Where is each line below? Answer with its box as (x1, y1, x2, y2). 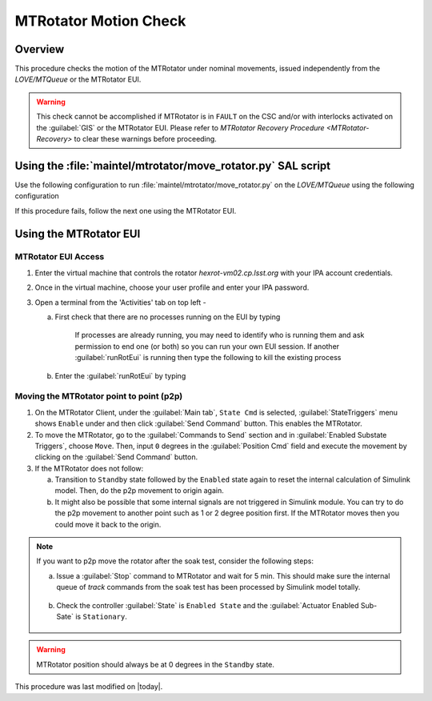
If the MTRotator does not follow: (34, 463, 144, 473)
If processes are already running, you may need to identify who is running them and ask (74, 330, 365, 340)
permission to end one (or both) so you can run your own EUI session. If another (74, 341, 340, 351)
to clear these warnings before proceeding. (74, 134, 218, 144)
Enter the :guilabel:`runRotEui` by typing (54, 371, 186, 380)
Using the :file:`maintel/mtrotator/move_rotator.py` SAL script (14, 158, 331, 172)
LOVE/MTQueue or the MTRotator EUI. (14, 74, 142, 84)
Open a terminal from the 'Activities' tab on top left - (34, 297, 207, 307)
